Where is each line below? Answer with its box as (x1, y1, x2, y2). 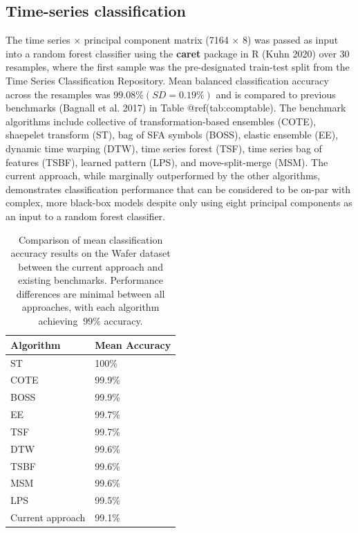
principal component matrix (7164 (84, 33, 229, 47)
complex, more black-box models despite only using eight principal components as (6, 195, 352, 210)
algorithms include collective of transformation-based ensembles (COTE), (6, 114, 317, 128)
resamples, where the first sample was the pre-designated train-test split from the (6, 60, 350, 74)
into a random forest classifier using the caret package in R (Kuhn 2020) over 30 (6, 46, 350, 60)
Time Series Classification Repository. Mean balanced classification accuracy (6, 73, 329, 87)
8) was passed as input (242, 33, 339, 47)
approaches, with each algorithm (21, 300, 160, 314)
